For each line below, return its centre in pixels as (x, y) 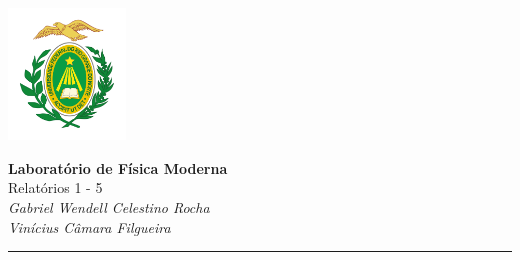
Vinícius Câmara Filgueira (89, 226)
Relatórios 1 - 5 (55, 187)
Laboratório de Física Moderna (118, 167)
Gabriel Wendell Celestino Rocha (109, 207)
